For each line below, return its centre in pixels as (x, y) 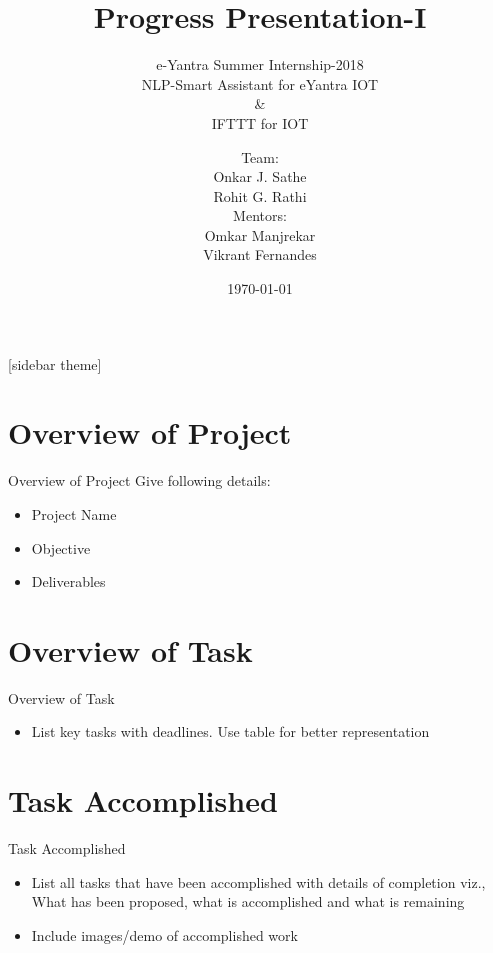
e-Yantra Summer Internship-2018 (260, 64)
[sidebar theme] (55, 363)
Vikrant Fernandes (260, 254)
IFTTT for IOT (260, 122)
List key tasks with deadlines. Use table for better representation (230, 731)
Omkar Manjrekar (260, 234)
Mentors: (260, 215)
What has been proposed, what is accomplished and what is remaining (248, 901)
